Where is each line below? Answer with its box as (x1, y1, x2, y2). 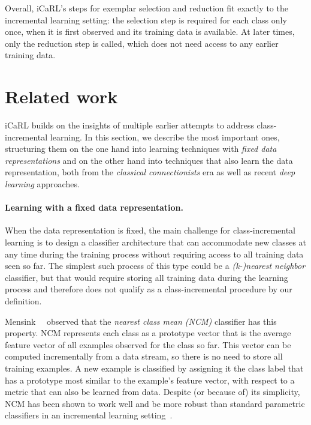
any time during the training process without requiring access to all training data (5, 247, 304, 260)
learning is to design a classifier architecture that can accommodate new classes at (5, 236, 307, 249)
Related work (5, 84, 118, 109)
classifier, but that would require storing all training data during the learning (5, 271, 288, 283)
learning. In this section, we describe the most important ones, (50, 130, 280, 143)
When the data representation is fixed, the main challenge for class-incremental (5, 224, 296, 237)
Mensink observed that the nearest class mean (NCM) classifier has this (5, 315, 277, 327)
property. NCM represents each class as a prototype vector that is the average (5, 327, 291, 339)
